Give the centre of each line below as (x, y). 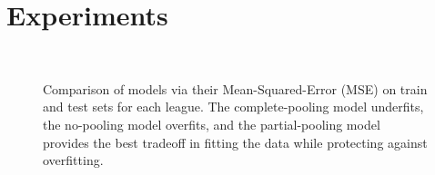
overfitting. (73, 160)
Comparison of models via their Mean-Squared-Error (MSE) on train (235, 88)
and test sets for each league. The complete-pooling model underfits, (233, 107)
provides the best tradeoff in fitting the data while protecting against (235, 142)
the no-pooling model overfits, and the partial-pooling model (212, 124)
